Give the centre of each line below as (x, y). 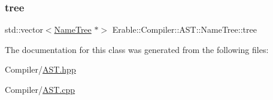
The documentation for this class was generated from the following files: (137, 49)
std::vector (24, 29)
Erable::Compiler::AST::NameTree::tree (184, 29)
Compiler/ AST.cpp (40, 89)
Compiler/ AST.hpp (40, 69)
